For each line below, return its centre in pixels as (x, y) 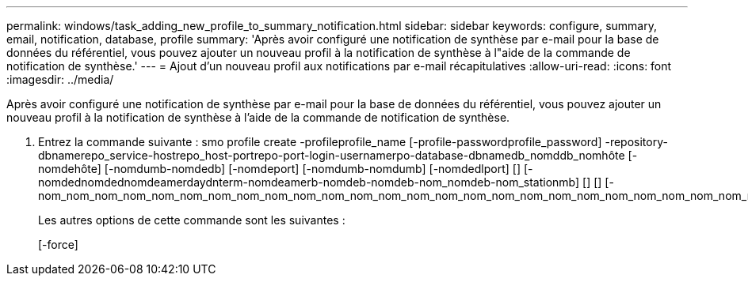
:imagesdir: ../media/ (60, 79)
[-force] (58, 244)
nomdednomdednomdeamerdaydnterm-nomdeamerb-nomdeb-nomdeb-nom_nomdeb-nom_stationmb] (309, 182)
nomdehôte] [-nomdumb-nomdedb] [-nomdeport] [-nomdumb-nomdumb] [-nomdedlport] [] (279, 169)
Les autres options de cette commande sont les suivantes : (192, 220)
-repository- (636, 142)
